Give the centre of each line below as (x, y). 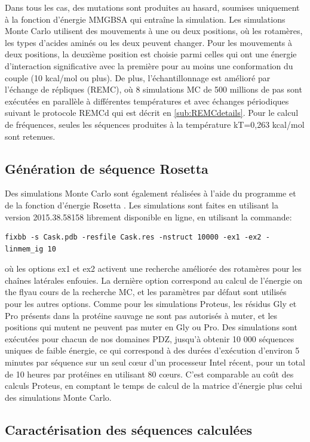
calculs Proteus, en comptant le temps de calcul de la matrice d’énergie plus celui (154, 386)
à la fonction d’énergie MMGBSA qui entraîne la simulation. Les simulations (145, 19)
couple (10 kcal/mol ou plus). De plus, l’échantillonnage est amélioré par (138, 77)
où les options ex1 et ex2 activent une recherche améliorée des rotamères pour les (153, 268)
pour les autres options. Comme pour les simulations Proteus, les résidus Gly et (151, 304)
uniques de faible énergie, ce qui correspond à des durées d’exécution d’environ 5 (152, 350)
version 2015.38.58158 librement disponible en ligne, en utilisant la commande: (148, 217)
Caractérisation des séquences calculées (128, 429)
